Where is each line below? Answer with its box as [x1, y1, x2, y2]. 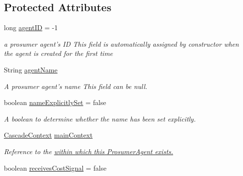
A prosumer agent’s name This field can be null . [4, 81, 147, 91]
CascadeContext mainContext [4, 130, 93, 140]
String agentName [4, 64, 58, 74]
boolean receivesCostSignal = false [4, 162, 107, 173]
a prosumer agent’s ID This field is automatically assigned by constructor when [4, 38, 239, 49]
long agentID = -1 [4, 22, 58, 33]
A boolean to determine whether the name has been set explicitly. [4, 113, 196, 123]
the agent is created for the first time [4, 48, 113, 58]
